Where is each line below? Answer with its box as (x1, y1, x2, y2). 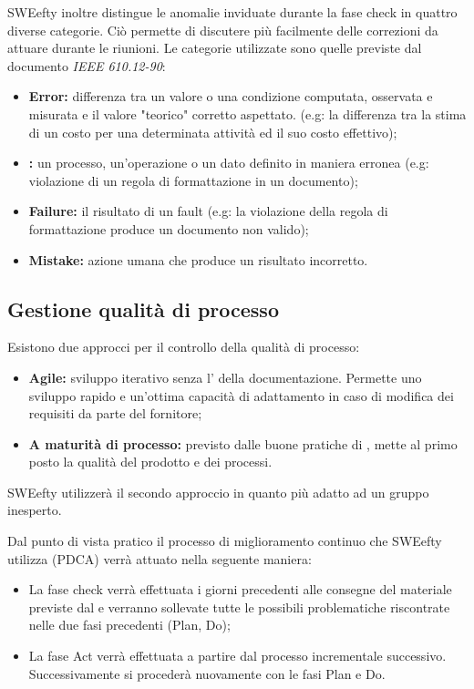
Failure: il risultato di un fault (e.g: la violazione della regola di (28, 201, 388, 221)
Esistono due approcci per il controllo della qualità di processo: (7, 337, 360, 356)
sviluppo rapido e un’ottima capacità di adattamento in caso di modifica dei (28, 386, 454, 405)
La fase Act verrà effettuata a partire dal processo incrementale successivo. (28, 646, 447, 665)
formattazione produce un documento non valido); (28, 219, 309, 238)
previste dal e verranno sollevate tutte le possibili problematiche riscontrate (28, 597, 450, 616)
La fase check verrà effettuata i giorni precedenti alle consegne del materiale (28, 580, 452, 599)
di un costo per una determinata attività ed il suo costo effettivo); (28, 122, 397, 141)
